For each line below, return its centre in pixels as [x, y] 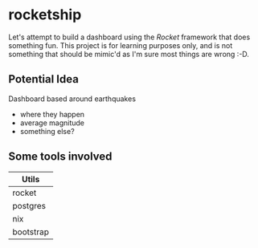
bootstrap [31, 232]
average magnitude [52, 123]
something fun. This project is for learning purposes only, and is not [121, 45]
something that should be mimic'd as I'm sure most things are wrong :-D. [129, 54]
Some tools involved [60, 157]
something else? [47, 131]
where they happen [52, 114]
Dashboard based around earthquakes [72, 99]
